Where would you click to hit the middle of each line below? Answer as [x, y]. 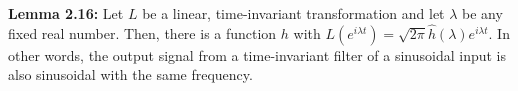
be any [482, 13]
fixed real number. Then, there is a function [142, 32]
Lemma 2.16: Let [66, 13]
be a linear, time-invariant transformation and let [293, 13]
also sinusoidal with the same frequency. [130, 74]
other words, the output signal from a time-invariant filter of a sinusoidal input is [257, 54]
